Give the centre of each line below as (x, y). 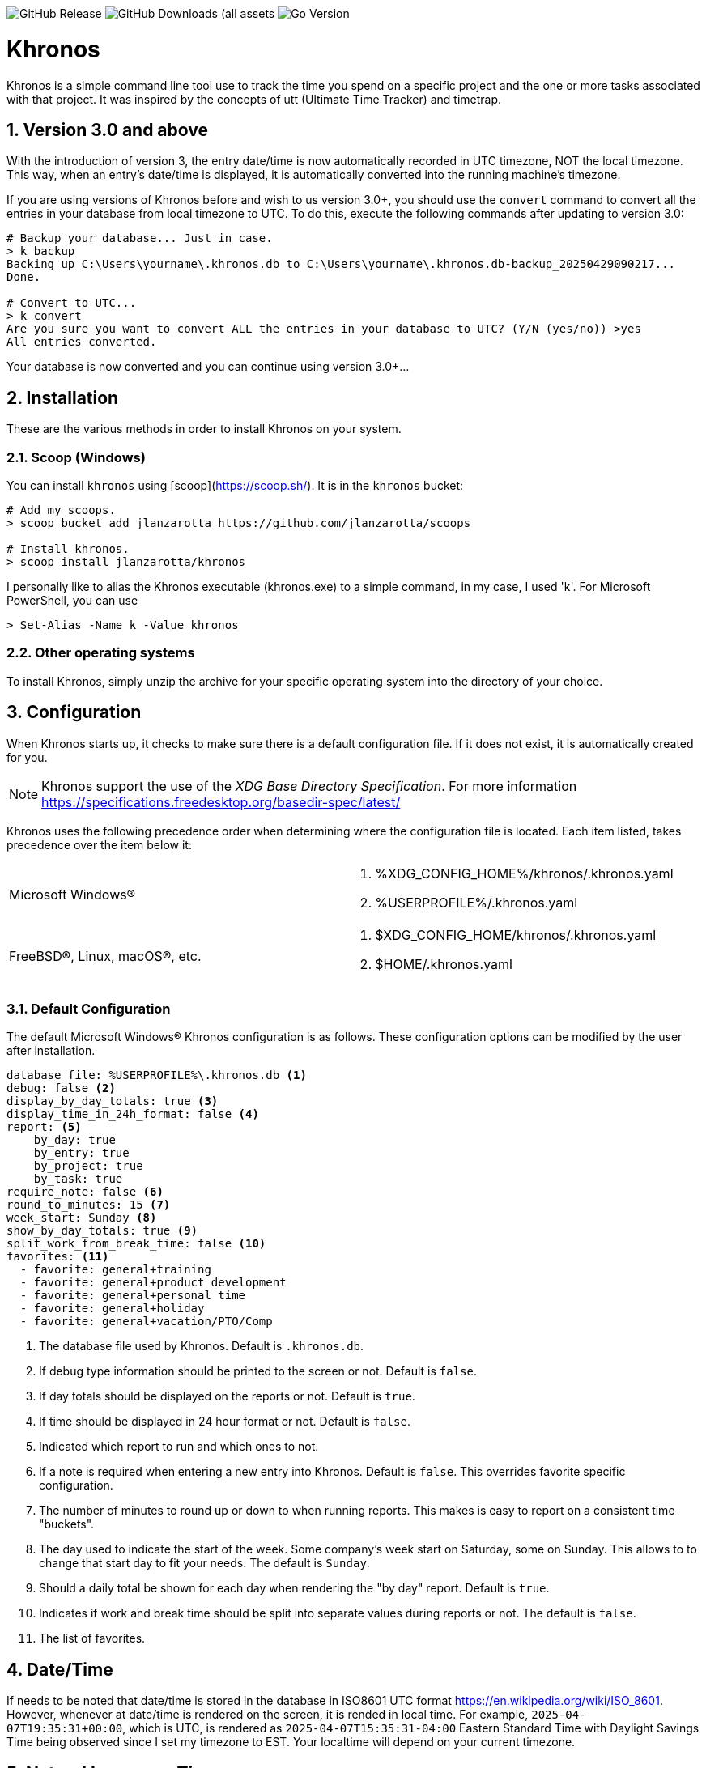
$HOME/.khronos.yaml (444, 964)
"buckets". (67, 1524)
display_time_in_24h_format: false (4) (133, 1114)
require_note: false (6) (85, 1192)
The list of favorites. (92, 1638)
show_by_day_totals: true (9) (102, 1231)
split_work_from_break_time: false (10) (136, 1244)
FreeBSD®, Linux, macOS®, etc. (105, 956)
